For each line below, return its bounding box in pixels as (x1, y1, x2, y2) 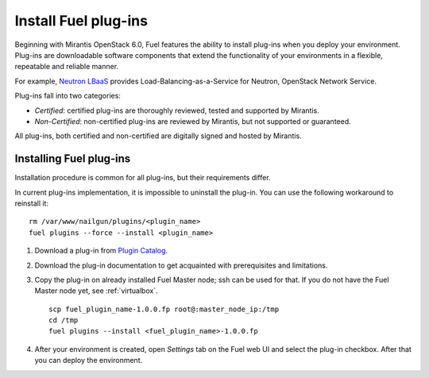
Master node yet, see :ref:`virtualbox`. (34, 286, 158, 295)
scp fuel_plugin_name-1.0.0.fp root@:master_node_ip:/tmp (48, 304, 280, 314)
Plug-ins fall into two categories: (14, 91, 121, 101)
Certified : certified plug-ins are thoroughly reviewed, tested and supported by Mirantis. (34, 106, 319, 115)
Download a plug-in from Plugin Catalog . (34, 246, 168, 256)
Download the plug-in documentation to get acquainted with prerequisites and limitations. (34, 260, 328, 270)
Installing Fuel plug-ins (14, 152, 131, 166)
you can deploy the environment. (34, 356, 143, 365)
